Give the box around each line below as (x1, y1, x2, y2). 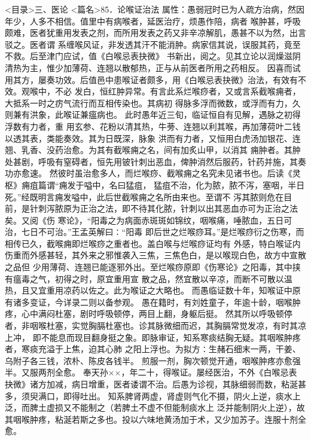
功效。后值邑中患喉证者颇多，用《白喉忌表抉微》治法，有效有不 (54, 73, 306, 85)
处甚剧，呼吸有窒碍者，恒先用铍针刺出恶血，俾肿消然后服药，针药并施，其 (5, 155, 298, 167)
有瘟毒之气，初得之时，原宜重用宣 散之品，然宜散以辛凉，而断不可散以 (5, 272, 284, 285)
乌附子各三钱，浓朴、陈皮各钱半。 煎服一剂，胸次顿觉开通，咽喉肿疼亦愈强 (5, 354, 301, 366)
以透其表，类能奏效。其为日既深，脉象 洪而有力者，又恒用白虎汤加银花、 (5, 132, 292, 144)
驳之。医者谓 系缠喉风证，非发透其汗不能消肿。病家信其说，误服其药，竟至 (5, 38, 301, 50)
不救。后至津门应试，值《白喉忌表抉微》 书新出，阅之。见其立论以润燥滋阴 (5, 50, 301, 62)
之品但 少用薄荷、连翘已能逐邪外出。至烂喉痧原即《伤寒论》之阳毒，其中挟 (5, 261, 301, 273)
